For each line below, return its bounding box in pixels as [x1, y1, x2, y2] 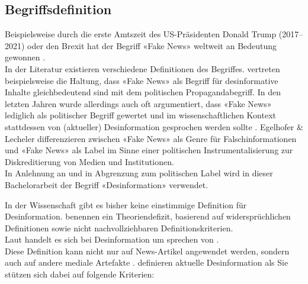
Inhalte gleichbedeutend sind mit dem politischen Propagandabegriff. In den [5, 86, 281, 98]
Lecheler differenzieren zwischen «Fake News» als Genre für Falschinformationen [5, 132, 297, 144]
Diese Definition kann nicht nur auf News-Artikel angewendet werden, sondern [5, 244, 290, 257]
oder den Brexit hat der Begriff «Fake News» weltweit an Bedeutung [27, 39, 277, 51]
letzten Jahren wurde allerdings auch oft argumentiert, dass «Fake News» [5, 97, 272, 109]
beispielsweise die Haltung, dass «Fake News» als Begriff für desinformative [5, 74, 278, 86]
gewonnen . [5, 51, 46, 63]
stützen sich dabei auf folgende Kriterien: [5, 268, 155, 280]
